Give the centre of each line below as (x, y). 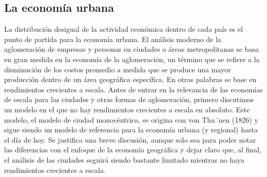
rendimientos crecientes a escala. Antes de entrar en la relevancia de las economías (133, 89)
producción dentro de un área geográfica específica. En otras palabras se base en (130, 79)
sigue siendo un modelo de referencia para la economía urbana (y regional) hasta (131, 130)
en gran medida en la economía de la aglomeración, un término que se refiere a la (132, 59)
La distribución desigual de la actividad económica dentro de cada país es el (123, 29)
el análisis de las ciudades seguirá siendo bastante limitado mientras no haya (124, 159)
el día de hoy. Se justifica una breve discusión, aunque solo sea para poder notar (130, 139)
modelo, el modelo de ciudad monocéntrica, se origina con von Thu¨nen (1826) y (131, 119)
